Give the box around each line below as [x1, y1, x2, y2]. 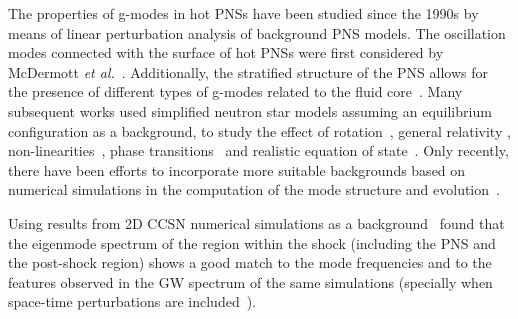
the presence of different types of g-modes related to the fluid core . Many [8, 81, 463, 102]
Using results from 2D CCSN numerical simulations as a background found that [8, 212, 505, 233]
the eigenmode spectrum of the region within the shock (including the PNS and [8, 232, 496, 253]
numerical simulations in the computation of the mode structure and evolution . [8, 179, 500, 200]
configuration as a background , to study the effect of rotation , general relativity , [8, 120, 511, 141]
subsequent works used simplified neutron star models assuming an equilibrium [8, 100, 492, 121]
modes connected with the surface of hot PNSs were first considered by [8, 42, 444, 63]
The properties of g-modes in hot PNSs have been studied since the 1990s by [8, 3, 479, 23]
